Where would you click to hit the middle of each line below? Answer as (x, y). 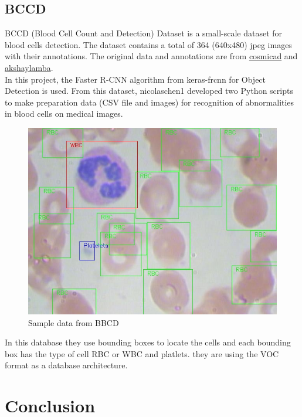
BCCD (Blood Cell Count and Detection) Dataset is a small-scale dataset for (144, 33)
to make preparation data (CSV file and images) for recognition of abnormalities (150, 102)
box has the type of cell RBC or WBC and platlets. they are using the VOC (142, 353)
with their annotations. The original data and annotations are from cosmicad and (151, 56)
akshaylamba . (29, 67)
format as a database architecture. (66, 365)
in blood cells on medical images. (64, 113)
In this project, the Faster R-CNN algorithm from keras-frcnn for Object (135, 79)
